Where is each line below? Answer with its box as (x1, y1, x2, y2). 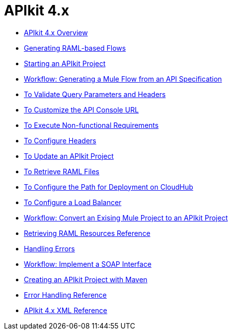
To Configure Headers (24, 136, 96, 145)
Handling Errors (24, 244, 75, 253)
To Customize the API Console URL (24, 105, 139, 114)
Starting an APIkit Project (24, 59, 106, 68)
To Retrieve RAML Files (24, 167, 99, 176)
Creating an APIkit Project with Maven (24, 275, 148, 284)
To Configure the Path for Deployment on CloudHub (24, 182, 193, 191)
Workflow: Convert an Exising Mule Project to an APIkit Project (24, 213, 228, 222)
